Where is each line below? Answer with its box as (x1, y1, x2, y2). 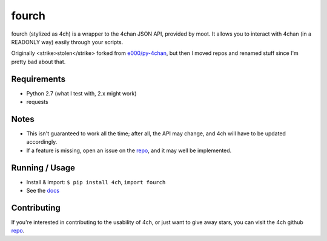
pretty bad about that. (11, 58, 66, 65)
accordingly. (26, 138, 58, 146)
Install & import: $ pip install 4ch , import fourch (26, 178, 166, 185)
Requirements (11, 74, 66, 84)
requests (26, 98, 48, 106)
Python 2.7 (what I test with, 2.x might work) (26, 89, 137, 97)
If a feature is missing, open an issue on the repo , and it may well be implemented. (26, 147, 232, 154)
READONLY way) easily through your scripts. (11, 38, 124, 45)
